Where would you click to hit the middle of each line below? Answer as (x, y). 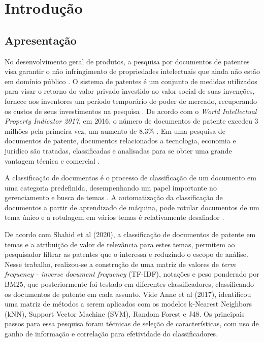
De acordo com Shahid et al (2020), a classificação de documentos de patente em (130, 234)
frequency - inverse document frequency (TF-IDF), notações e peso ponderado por (132, 274)
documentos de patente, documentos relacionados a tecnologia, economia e (120, 141)
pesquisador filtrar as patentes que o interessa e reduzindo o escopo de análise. (126, 254)
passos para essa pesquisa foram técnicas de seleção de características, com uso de (132, 324)
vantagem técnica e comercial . (52, 160)
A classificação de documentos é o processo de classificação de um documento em (130, 178)
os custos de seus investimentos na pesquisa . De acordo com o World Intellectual (131, 111)
